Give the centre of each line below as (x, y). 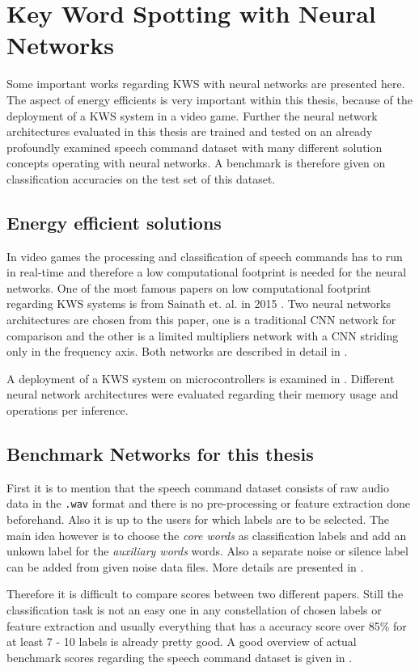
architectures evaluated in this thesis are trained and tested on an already (190, 131)
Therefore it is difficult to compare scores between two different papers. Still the (205, 594)
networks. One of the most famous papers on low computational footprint (189, 287)
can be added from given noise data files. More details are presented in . (185, 566)
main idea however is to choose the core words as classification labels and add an (207, 535)
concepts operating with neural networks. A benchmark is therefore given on (196, 163)
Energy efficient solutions (114, 222)
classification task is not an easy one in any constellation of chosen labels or (194, 610)
